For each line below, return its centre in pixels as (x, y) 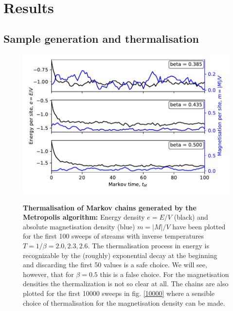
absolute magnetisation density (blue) (79, 226)
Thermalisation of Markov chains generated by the (110, 207)
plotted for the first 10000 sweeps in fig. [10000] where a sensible (119, 293)
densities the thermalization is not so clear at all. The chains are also (126, 284)
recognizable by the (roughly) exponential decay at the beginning (120, 255)
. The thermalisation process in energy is (148, 245)
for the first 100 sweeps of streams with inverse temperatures (114, 236)
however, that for (48, 274)
